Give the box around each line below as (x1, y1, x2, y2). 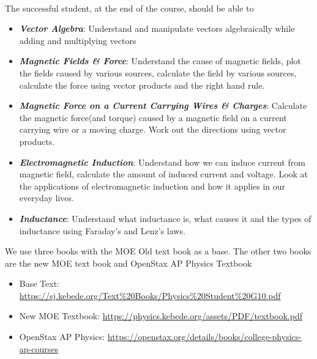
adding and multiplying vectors (19, 34, 136, 46)
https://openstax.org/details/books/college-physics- (107, 330, 302, 343)
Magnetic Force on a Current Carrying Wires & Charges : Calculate (19, 99, 307, 112)
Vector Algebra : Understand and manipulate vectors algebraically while (19, 22, 295, 35)
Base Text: (19, 277, 59, 290)
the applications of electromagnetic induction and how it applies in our (19, 179, 286, 192)
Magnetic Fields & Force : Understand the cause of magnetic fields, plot (19, 54, 301, 67)
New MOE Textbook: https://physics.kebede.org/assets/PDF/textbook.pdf (19, 309, 302, 322)
